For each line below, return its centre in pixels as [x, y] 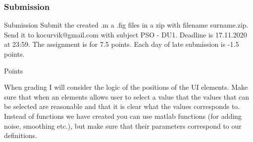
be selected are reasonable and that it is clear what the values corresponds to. [122, 106]
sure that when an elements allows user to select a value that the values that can [127, 96]
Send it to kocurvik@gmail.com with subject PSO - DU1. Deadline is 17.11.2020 [126, 34]
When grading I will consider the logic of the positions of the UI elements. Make [126, 87]
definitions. [21, 135]
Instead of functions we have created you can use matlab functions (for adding [123, 116]
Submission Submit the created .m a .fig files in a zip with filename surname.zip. [126, 25]
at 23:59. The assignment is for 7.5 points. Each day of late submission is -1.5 [122, 44]
